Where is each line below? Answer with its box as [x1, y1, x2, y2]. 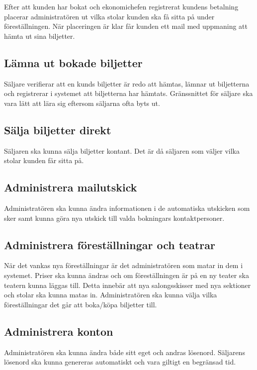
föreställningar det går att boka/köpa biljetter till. [4, 299, 157, 309]
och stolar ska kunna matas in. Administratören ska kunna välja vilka [4, 289, 217, 300]
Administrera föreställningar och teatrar [4, 237, 215, 252]
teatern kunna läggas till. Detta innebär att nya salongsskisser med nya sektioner [4, 279, 251, 290]
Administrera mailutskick [4, 180, 137, 195]
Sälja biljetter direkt [4, 122, 111, 137]
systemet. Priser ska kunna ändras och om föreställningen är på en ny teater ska [4, 270, 249, 280]
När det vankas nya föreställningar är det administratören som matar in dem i [4, 260, 243, 271]
